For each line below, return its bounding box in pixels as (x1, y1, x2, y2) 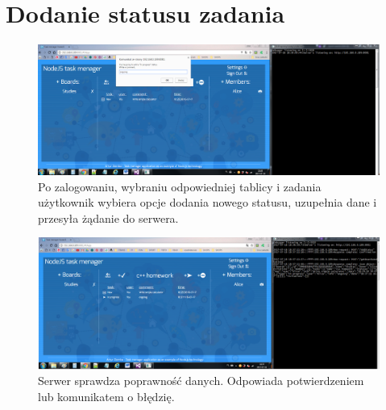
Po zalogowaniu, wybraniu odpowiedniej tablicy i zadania (38, 178, 322, 195)
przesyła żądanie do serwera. (38, 209, 179, 226)
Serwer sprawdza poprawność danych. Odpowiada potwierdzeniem (38, 372, 364, 389)
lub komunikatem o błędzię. (38, 387, 175, 404)
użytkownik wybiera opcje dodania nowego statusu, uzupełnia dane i (38, 194, 377, 211)
